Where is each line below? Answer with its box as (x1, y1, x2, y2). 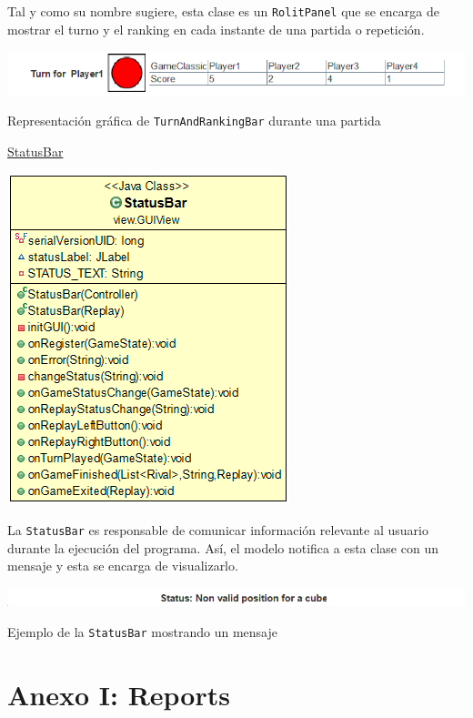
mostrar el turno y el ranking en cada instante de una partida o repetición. (7, 19, 425, 38)
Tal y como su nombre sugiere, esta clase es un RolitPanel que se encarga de (7, 2, 439, 20)
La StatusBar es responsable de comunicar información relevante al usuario (7, 521, 428, 540)
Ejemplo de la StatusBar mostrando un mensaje (7, 622, 277, 641)
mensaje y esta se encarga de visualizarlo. (7, 556, 238, 575)
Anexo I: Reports (7, 675, 230, 713)
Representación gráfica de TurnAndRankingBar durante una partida (7, 111, 381, 130)
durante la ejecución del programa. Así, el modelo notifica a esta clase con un (7, 538, 438, 557)
